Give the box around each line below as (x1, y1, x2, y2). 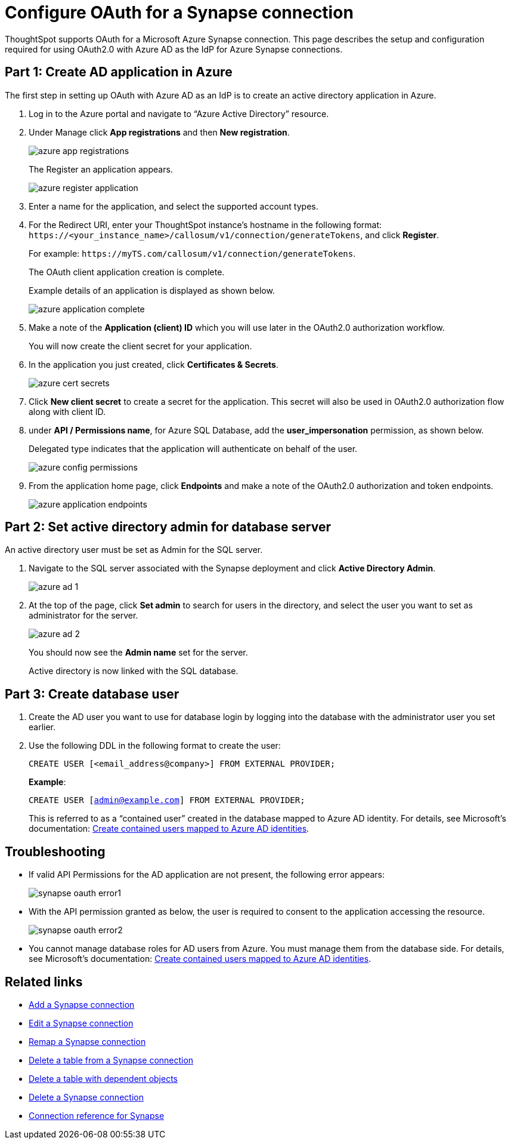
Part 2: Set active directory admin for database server (5, 519, 331, 535)
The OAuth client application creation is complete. (29, 266, 225, 277)
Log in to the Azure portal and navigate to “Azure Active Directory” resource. (29, 108, 329, 119)
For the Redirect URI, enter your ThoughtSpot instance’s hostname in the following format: (29, 219, 382, 230)
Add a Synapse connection (29, 999, 135, 1010)
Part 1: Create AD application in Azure (5, 64, 233, 80)
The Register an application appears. (29, 164, 173, 174)
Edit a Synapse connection (29, 1017, 134, 1028)
